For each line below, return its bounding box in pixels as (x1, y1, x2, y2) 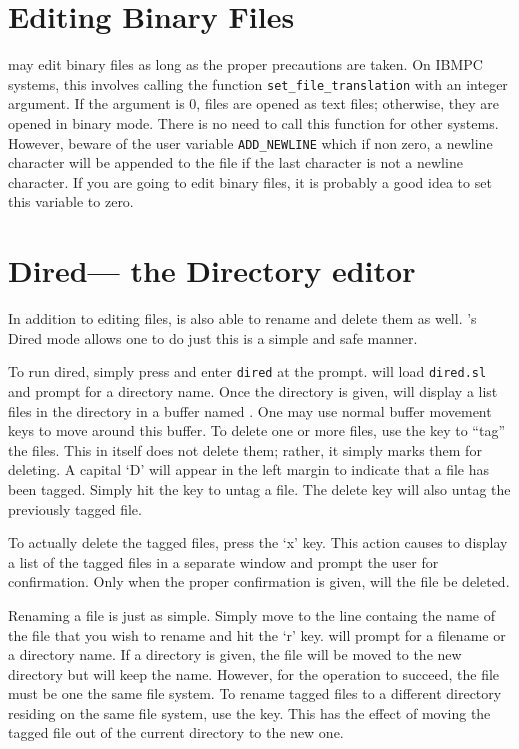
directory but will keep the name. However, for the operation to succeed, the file (8, 663, 500, 684)
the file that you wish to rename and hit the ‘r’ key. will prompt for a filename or (8, 624, 506, 645)
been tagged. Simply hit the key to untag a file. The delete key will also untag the (8, 478, 511, 499)
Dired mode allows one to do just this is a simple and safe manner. (8, 327, 418, 348)
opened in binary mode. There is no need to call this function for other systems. (8, 112, 499, 133)
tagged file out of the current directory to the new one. (8, 722, 344, 743)
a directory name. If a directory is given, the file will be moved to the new (8, 644, 462, 665)
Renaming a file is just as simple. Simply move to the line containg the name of (8, 604, 495, 625)
